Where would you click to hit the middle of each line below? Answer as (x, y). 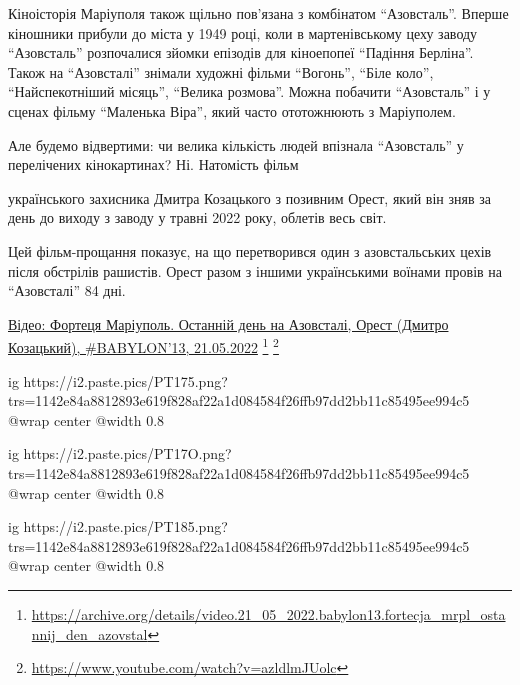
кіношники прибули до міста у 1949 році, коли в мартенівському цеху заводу (243, 32)
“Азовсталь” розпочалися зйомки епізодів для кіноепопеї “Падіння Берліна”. (241, 52)
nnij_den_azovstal (89, 633)
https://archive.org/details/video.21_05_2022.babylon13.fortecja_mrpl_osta (268, 613)
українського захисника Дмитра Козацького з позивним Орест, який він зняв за (249, 197)
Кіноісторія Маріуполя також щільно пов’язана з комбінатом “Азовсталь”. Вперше (258, 13)
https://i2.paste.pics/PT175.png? (125, 380)
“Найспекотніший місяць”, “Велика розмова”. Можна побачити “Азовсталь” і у (249, 91)
